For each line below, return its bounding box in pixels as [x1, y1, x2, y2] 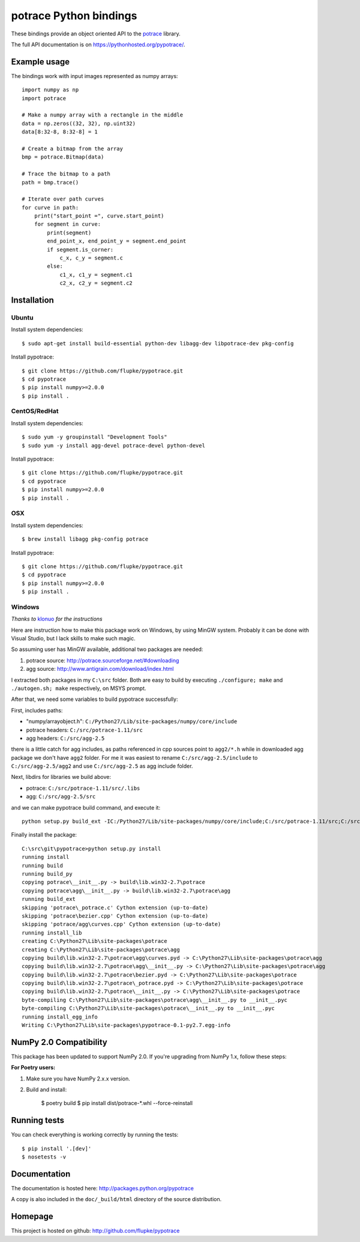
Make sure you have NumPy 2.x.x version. [26, 1075, 130, 1082]
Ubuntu [11, 314, 34, 321]
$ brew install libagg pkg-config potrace [22, 536, 149, 543]
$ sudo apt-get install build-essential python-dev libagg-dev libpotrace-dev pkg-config [22, 340, 294, 347]
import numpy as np [22, 86, 79, 93]
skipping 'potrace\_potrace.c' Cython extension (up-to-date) [22, 904, 209, 911]
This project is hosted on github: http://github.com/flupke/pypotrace [11, 1227, 180, 1234]
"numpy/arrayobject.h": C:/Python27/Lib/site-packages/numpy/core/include [26, 718, 238, 725]
